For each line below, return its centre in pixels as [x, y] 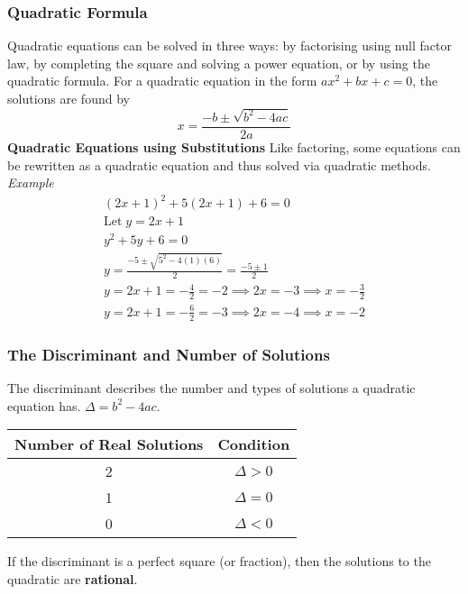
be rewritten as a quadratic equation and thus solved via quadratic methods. [219, 164]
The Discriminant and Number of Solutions [169, 354]
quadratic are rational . [73, 578]
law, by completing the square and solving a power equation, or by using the [219, 63]
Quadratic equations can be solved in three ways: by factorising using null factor [229, 46]
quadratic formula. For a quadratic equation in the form [162, 81]
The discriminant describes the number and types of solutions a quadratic [211, 387]
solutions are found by [69, 98]
